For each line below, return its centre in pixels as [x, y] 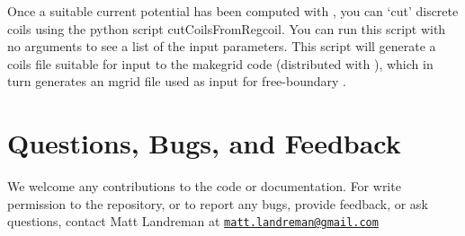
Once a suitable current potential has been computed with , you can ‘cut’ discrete [233, 11]
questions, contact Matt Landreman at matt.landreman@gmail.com [193, 221]
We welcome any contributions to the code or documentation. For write [204, 186]
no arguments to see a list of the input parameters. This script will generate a [222, 46]
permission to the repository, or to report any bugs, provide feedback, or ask [218, 203]
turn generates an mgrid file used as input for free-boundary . [177, 81]
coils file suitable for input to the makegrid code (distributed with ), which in [220, 63]
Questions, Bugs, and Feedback [204, 143]
